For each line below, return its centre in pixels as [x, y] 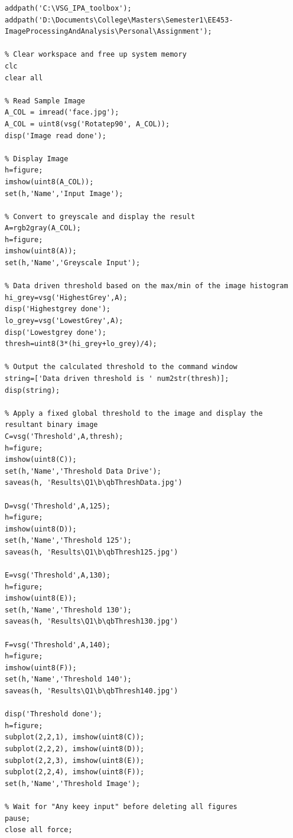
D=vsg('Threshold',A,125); [58, 506]
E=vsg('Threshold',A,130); [58, 575]
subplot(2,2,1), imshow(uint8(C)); [75, 737]
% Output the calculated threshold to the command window [121, 367]
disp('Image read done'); [56, 136]
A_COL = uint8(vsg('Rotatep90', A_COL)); [87, 124]
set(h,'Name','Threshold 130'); [68, 610]
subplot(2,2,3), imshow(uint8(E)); [75, 760]
